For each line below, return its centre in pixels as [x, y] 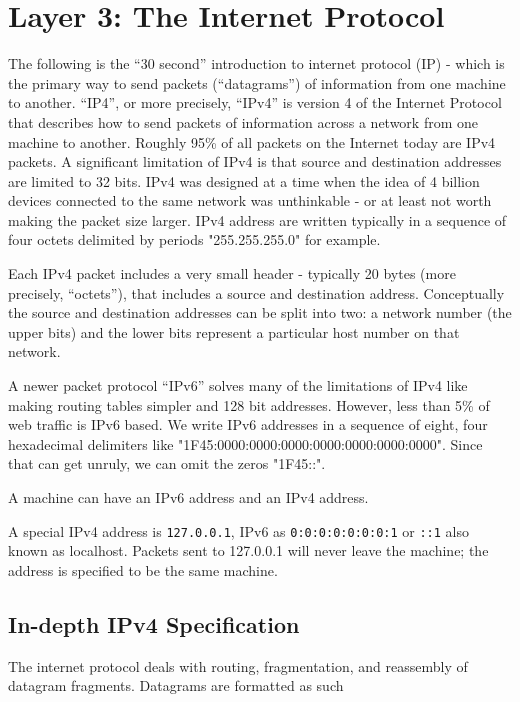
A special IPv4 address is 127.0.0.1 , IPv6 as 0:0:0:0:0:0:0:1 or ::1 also [238, 530]
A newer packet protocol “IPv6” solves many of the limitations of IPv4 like [238, 385]
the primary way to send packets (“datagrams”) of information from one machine [257, 82]
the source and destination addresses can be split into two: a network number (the [260, 312]
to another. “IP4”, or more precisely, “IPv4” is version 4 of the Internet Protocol [255, 102]
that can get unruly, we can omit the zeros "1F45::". [167, 463]
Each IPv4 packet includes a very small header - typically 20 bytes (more [232, 273]
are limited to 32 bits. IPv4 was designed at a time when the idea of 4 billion [244, 180]
